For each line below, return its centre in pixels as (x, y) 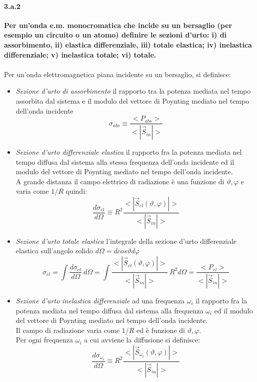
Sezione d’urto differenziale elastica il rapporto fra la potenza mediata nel (129, 152)
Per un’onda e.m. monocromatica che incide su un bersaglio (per (118, 25)
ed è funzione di (161, 330)
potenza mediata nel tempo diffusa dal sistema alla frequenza (109, 310)
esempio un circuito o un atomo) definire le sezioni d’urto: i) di (115, 35)
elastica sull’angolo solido (54, 251)
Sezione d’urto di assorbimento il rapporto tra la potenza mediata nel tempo (133, 91)
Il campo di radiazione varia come (68, 330)
